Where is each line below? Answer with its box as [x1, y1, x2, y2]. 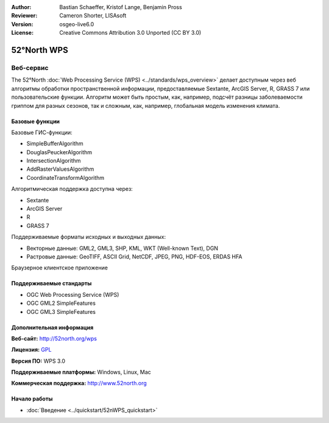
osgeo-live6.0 [59, 20, 94, 27]
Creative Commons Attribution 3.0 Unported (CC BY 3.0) [59, 29, 202, 37]
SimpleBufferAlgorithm [26, 140, 83, 148]
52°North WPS [11, 44, 68, 55]
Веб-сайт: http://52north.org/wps [11, 335, 97, 342]
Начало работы [11, 395, 53, 402]
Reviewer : [11, 12, 38, 20]
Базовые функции [11, 118, 60, 125]
